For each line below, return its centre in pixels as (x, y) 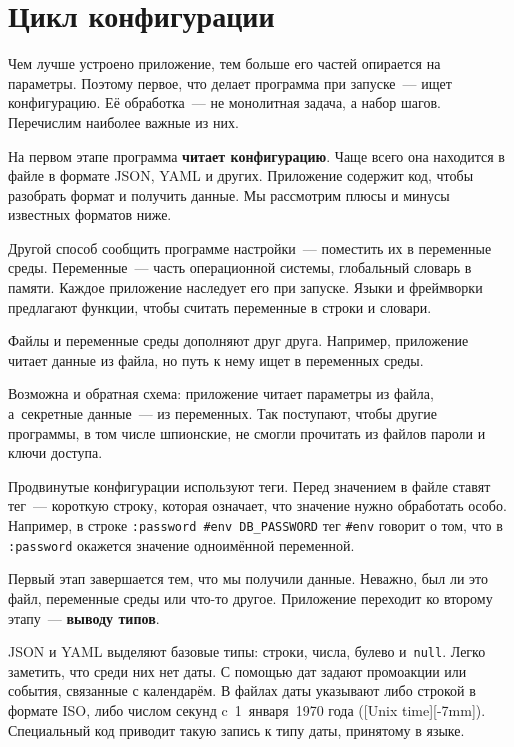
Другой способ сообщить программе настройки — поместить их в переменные (250, 247)
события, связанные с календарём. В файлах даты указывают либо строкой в (242, 690)
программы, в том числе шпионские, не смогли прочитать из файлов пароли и (247, 432)
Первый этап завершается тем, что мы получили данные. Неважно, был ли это (248, 578)
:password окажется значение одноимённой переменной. (181, 544)
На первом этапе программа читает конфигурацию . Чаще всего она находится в (256, 155)
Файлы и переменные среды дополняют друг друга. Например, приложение (238, 340)
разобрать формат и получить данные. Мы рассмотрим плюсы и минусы (229, 194)
